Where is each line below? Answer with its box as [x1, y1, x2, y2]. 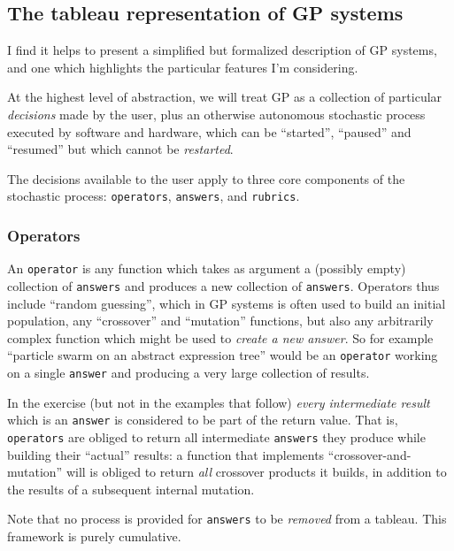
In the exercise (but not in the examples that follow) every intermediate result [7, 393, 430, 411]
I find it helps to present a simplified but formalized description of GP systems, [7, 41, 437, 59]
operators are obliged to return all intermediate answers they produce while [7, 427, 426, 446]
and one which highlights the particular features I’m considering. [7, 57, 358, 76]
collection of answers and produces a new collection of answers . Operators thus [7, 276, 440, 295]
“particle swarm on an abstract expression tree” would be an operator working [7, 346, 438, 364]
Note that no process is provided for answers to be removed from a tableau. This [7, 509, 447, 528]
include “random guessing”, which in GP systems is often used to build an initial [7, 294, 446, 312]
